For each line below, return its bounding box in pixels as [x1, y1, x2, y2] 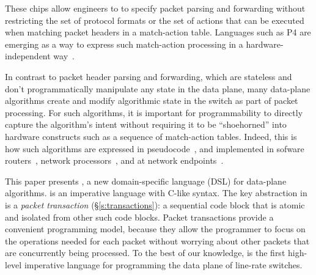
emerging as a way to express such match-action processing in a [5, 37, 243, 50]
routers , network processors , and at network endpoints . [5, 154, 224, 167]
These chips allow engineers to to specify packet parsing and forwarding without [5, 2, 306, 14]
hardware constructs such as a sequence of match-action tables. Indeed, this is [5, 130, 297, 142]
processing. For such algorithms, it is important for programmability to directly [5, 106, 303, 119]
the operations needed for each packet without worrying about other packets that [5, 234, 310, 247]
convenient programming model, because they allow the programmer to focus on [5, 222, 306, 235]
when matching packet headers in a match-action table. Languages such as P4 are [5, 26, 311, 38]
